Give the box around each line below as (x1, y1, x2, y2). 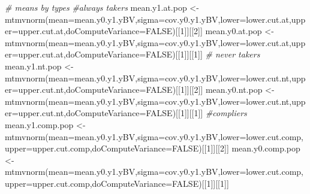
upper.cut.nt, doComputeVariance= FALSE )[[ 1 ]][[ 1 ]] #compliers (18, 107, 247, 119)
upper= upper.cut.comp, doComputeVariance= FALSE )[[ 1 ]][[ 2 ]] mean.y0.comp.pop (5, 142, 300, 154)
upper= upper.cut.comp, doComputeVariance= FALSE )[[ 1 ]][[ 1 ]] (5, 177, 229, 189)
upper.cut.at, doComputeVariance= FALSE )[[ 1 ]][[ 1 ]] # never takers (18, 48, 260, 60)
